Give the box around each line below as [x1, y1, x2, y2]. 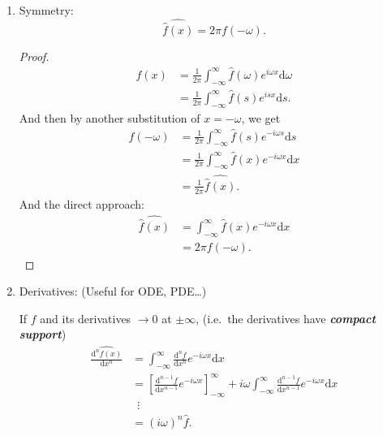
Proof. [19, 48, 49, 65]
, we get [241, 109, 281, 126]
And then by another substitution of [19, 109, 200, 126]
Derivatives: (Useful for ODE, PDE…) [19, 283, 207, 300]
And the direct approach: [19, 195, 144, 212]
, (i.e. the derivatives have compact [196, 309, 376, 326]
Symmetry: [19, 2, 74, 18]
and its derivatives [40, 309, 131, 326]
